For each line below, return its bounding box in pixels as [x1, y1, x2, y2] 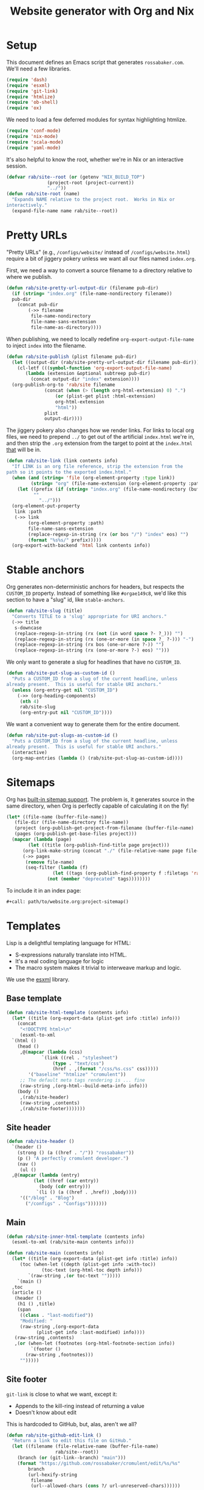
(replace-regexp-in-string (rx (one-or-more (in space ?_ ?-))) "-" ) [14, 636, 194, 642]
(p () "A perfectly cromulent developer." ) [17, 1155, 129, 1161]
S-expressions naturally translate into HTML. [15, 951, 127, 958]
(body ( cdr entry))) [38, 1184, 91, 1190]
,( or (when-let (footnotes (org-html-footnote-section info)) [14, 1341, 175, 1347]
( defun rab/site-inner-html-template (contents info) [6, 1234, 146, 1240]
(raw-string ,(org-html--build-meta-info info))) [19, 1083, 148, 1089]
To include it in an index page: [6, 887, 81, 894]
